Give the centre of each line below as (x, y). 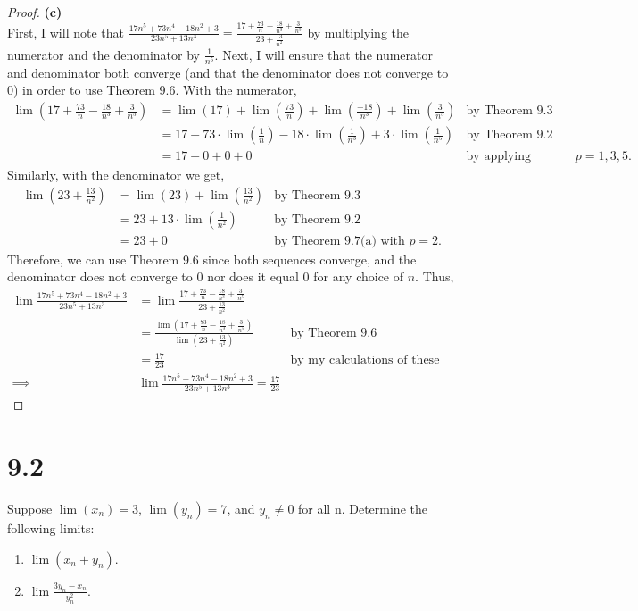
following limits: (51, 527)
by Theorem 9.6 (334, 333)
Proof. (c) (35, 12)
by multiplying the (358, 32)
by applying (498, 157)
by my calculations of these (365, 360)
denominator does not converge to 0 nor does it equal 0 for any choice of (206, 276)
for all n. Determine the (363, 508)
